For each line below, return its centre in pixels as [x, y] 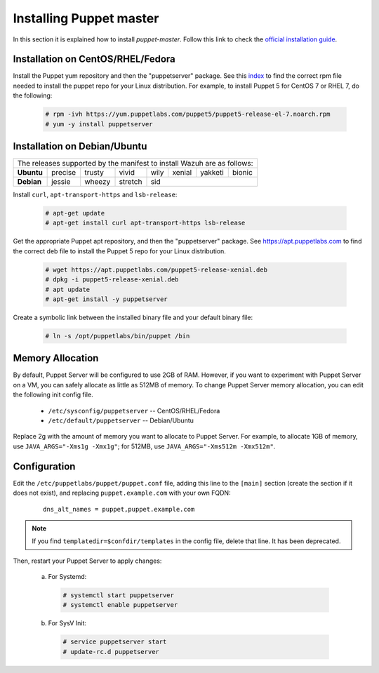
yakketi [212, 173]
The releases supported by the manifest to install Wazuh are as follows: [135, 164]
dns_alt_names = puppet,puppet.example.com [119, 509]
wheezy [98, 182]
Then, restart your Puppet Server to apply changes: [87, 561]
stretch [131, 182]
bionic [242, 173]
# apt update [68, 289]
